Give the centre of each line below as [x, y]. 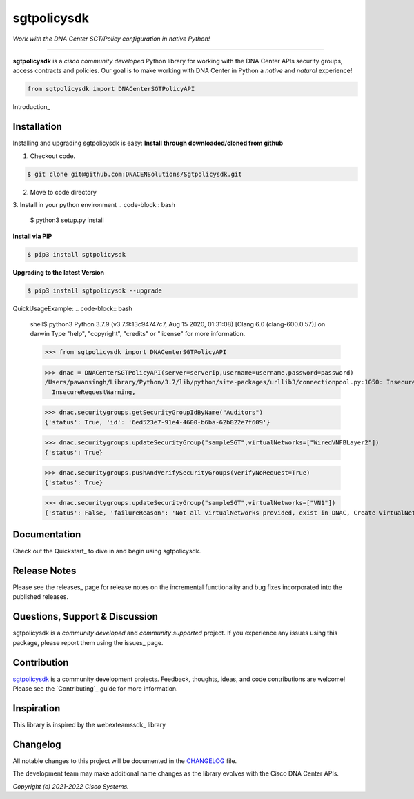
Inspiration [37, 708]
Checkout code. [53, 156]
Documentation [47, 535]
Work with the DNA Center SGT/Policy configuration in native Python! [111, 39]
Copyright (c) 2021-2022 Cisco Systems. [71, 786]
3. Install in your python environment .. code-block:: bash [94, 204]
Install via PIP [32, 236]
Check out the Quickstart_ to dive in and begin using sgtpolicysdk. [107, 551]
